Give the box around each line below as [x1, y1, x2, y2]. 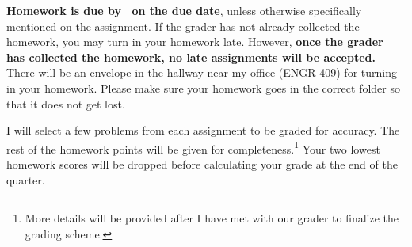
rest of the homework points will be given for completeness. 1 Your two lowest [6, 138, 380, 157]
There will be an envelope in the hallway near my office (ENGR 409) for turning [6, 64, 397, 81]
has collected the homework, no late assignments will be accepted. [6, 48, 376, 65]
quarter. [6, 171, 45, 188]
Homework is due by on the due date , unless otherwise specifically [6, 2, 362, 18]
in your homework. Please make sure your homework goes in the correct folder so [6, 79, 400, 96]
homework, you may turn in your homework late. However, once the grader [6, 33, 383, 50]
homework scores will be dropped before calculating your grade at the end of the [6, 156, 398, 172]
